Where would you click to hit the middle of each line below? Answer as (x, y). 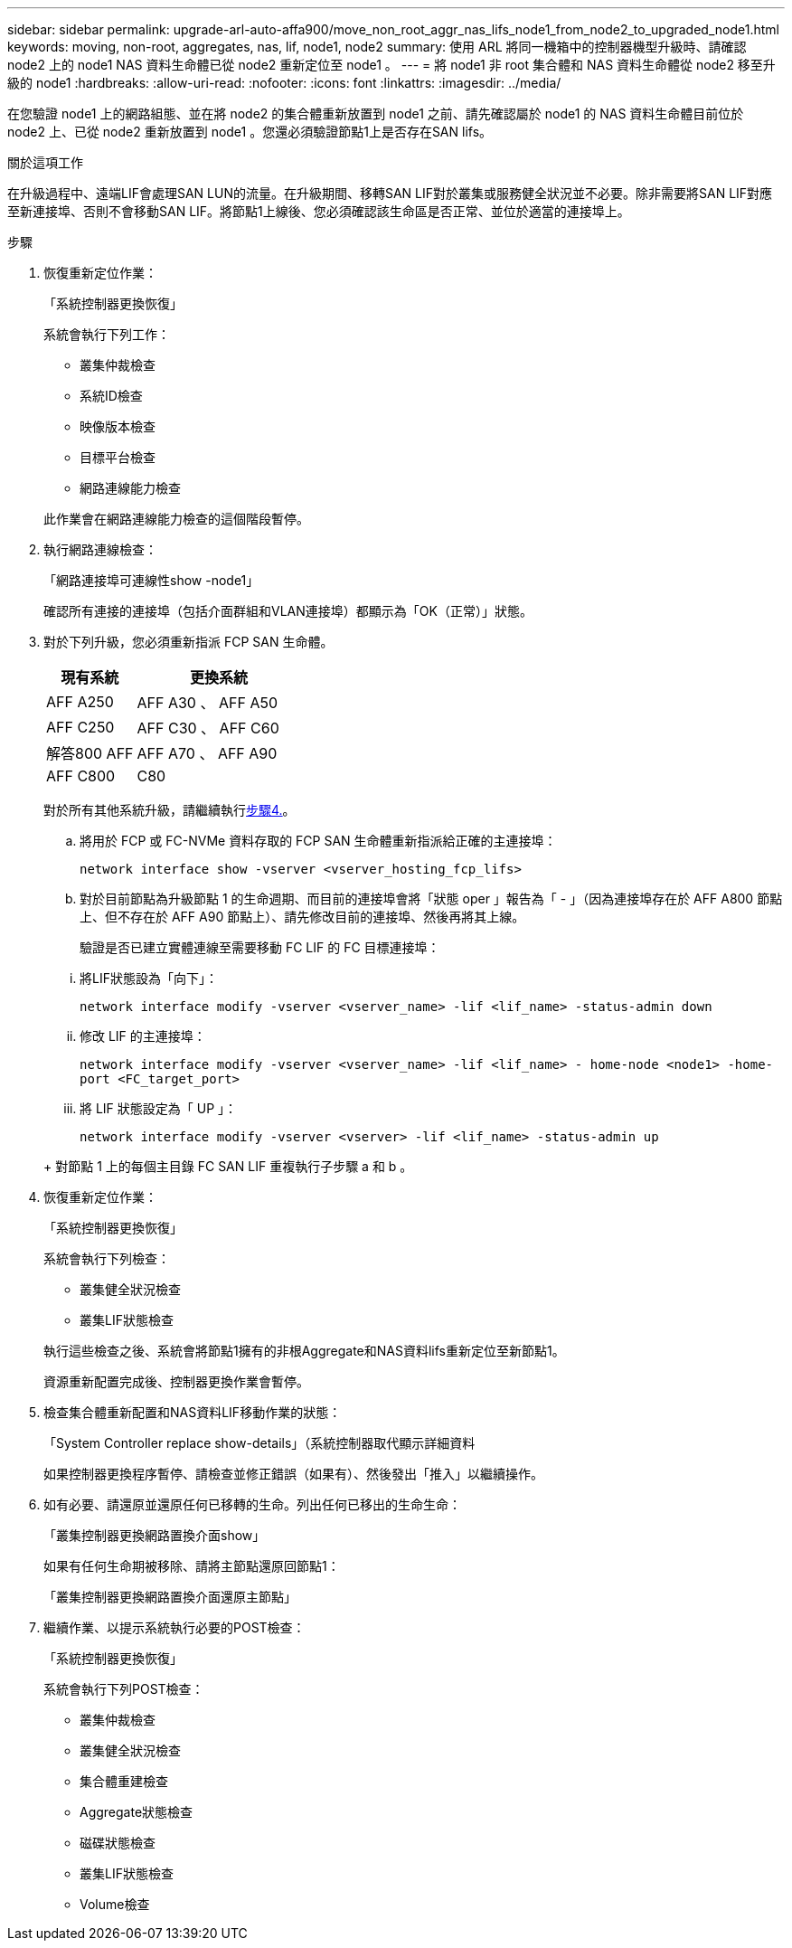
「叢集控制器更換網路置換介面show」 (155, 1535)
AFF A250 (80, 702)
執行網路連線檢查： (100, 549)
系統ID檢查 (111, 396)
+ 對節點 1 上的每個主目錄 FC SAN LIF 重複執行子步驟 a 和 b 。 (228, 1166)
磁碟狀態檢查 (118, 1843)
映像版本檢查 (118, 426)
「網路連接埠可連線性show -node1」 (151, 580)
